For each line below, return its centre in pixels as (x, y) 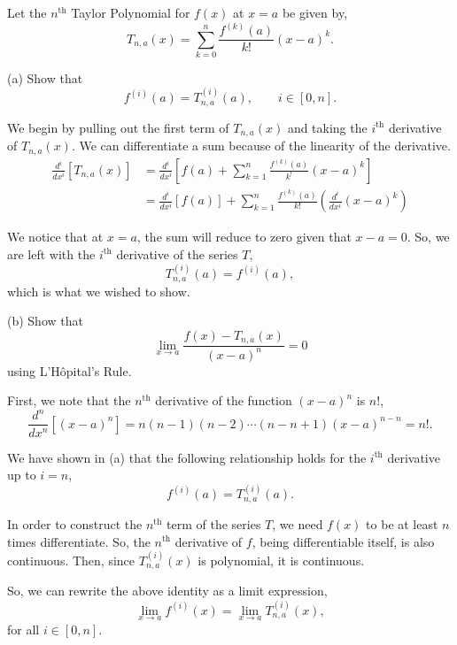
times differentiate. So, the (79, 541)
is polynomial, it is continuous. (281, 560)
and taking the (327, 127)
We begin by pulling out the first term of (118, 127)
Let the (27, 12)
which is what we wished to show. (99, 291)
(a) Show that (45, 77)
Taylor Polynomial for (131, 12)
